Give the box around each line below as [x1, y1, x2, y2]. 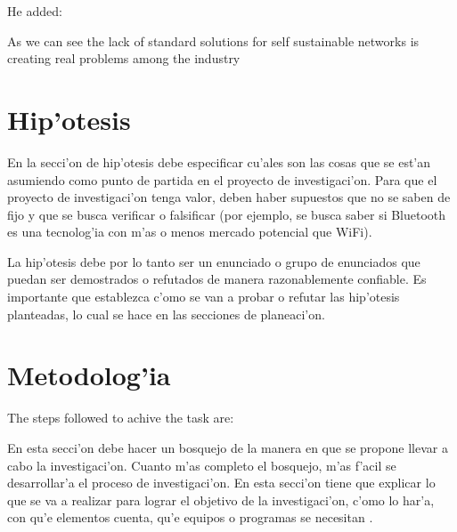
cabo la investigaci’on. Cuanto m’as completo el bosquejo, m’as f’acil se [7, 455, 396, 474]
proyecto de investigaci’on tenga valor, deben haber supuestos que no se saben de [7, 188, 451, 206]
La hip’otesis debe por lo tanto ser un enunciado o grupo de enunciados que [7, 252, 420, 270]
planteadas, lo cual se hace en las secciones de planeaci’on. [7, 304, 325, 323]
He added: [7, 2, 62, 20]
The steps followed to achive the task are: [7, 408, 234, 427]
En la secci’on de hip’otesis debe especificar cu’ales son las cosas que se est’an [7, 152, 431, 171]
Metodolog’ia [7, 357, 171, 393]
